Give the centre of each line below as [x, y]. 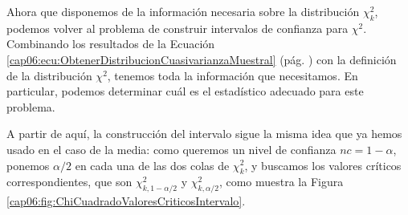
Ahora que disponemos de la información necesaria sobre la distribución [183, 11]
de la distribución [49, 75]
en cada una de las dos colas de [152, 165]
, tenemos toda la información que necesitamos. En [233, 75]
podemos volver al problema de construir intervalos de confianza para [177, 28]
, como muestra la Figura [281, 182]
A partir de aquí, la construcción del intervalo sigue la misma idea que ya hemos [204, 134]
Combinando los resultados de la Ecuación [111, 44]
